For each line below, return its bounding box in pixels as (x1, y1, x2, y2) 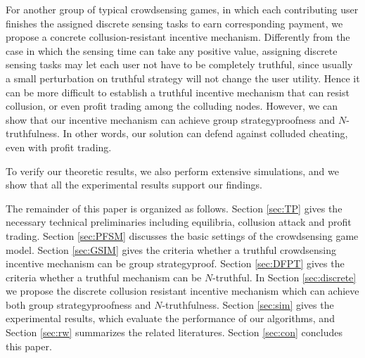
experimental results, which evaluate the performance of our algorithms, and (6, 311, 335, 326)
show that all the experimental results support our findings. (6, 177, 262, 192)
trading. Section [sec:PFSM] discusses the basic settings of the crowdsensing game (6, 228, 359, 243)
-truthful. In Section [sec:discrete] (212, 269, 357, 284)
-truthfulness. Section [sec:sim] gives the (162, 297, 334, 312)
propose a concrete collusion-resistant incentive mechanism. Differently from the (6, 30, 350, 44)
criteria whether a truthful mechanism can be (6, 269, 202, 284)
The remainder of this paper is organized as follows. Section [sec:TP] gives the (6, 200, 342, 215)
